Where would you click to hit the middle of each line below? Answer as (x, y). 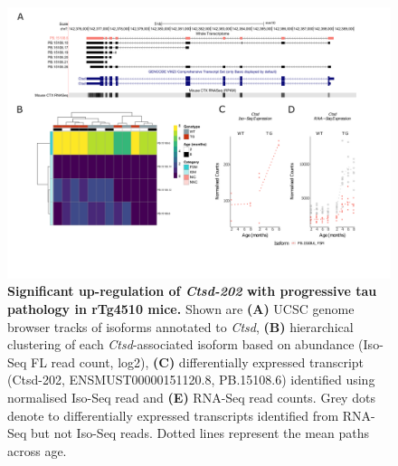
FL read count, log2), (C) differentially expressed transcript (198, 361)
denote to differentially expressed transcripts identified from (173, 415)
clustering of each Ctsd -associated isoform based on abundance (181, 344)
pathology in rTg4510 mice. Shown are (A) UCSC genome (181, 308)
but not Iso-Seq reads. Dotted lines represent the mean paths (200, 433)
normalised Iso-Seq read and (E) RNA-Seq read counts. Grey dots (191, 397)
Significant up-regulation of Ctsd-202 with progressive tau (192, 291)
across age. (37, 450)
